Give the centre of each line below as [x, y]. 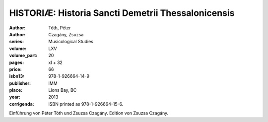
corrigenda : [22, 104]
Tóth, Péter [60, 28]
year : [15, 97]
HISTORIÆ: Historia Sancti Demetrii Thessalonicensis [122, 13]
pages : [17, 62]
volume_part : [23, 56]
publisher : [20, 83]
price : [15, 69]
